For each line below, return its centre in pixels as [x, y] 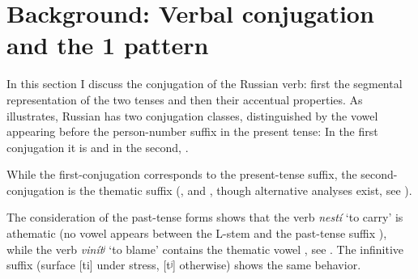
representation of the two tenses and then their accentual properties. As [185, 99]
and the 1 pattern [108, 45]
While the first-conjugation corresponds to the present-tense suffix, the [182, 174]
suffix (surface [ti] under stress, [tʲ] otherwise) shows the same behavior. [184, 265]
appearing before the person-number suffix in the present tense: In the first [192, 131]
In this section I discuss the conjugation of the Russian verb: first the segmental [205, 84]
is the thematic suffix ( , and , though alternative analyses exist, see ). [240, 190]
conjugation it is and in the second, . [98, 147]
